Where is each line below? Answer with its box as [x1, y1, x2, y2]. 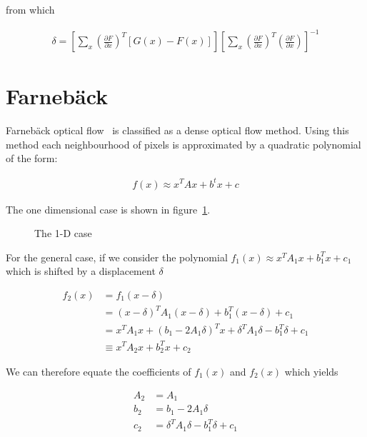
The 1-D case [34, 226, 92, 241]
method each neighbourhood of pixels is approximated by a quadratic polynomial [6, 136, 361, 151]
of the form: [6, 151, 58, 166]
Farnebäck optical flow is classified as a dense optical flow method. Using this [6, 123, 349, 138]
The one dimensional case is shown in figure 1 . [6, 201, 211, 216]
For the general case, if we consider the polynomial [6, 249, 228, 264]
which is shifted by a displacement [6, 263, 156, 278]
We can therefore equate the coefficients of [6, 364, 191, 379]
